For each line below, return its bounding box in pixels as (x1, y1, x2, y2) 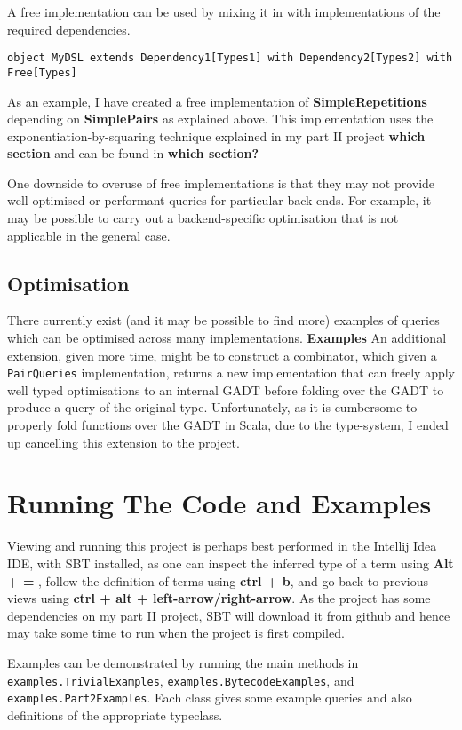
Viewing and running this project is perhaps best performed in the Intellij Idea (7, 536, 437, 555)
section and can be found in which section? (7, 144, 259, 163)
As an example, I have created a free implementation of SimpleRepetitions (7, 91, 427, 110)
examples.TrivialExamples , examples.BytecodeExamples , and (7, 670, 354, 689)
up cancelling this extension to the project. (7, 432, 240, 451)
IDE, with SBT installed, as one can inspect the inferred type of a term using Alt (7, 553, 454, 572)
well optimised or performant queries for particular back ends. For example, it (7, 191, 432, 210)
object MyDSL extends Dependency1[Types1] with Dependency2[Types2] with (7, 52, 453, 65)
